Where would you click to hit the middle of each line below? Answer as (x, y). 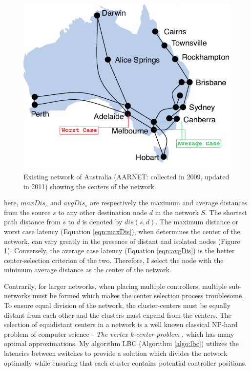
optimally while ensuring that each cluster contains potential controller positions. (125, 362)
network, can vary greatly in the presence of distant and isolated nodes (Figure (122, 241)
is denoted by (102, 222)
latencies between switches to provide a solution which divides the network (116, 353)
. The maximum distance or (197, 222)
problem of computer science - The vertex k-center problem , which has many (119, 334)
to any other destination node (103, 212)
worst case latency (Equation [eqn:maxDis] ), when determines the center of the (122, 231)
